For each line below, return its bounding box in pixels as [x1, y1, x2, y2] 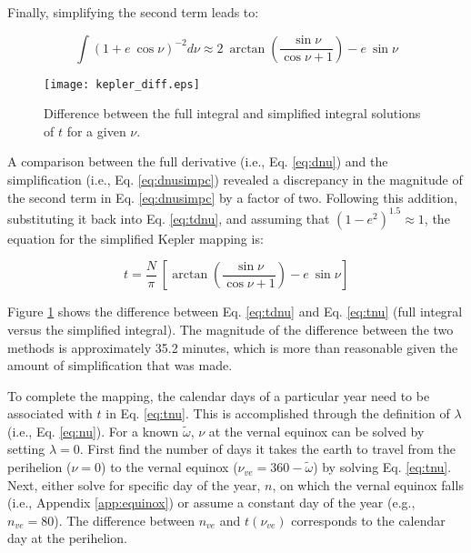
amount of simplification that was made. [7, 356, 233, 375]
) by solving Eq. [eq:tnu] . [313, 457, 452, 477]
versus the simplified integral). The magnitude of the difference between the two [7, 319, 454, 338]
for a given [66, 121, 126, 140]
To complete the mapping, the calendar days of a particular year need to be [7, 386, 430, 405]
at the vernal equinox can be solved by [208, 421, 425, 440]
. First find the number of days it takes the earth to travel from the [79, 439, 456, 458]
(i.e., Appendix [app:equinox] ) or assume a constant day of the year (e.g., [7, 493, 416, 512]
